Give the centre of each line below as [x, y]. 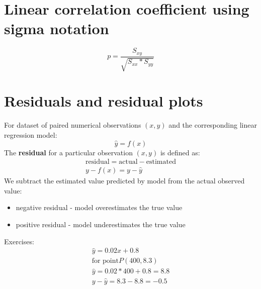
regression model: [31, 134]
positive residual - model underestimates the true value [101, 224]
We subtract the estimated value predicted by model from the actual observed [124, 181]
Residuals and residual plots [104, 101]
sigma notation [57, 28]
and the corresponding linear [213, 125]
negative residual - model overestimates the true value [99, 207]
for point [105, 261]
